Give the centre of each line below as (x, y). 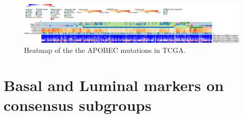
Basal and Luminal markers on (114, 85)
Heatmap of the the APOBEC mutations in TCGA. (105, 50)
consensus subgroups (78, 105)
